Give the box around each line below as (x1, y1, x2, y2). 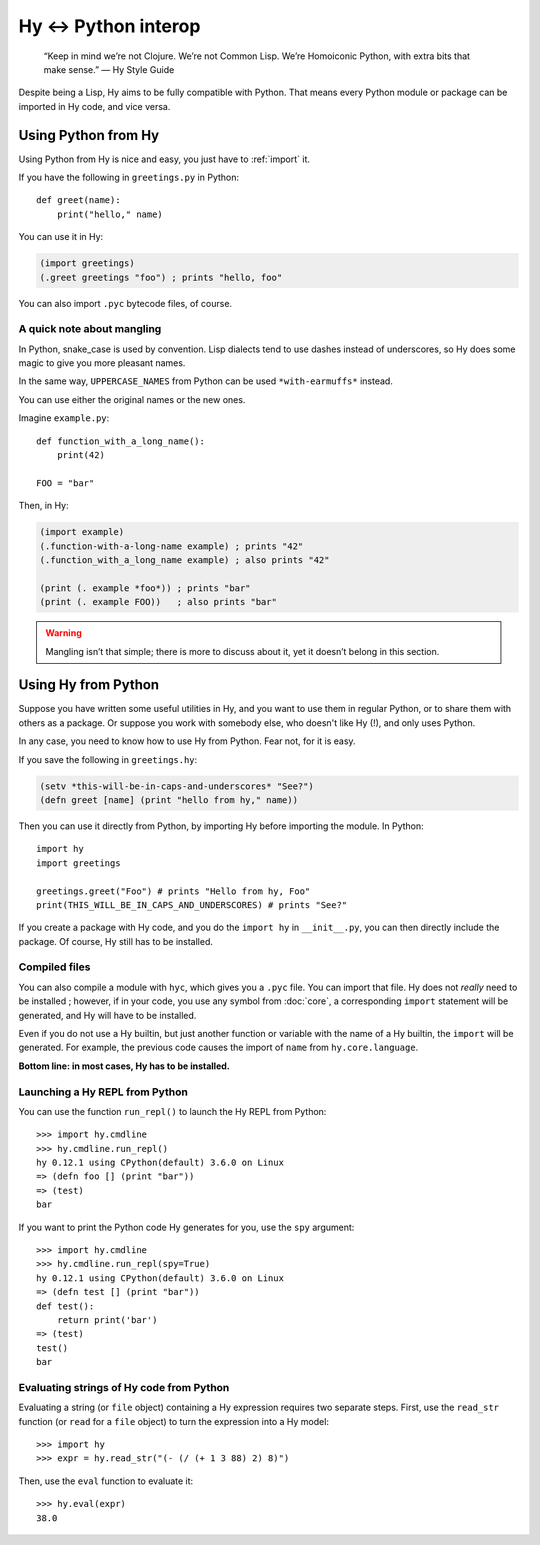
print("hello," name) (56, 208, 164, 220)
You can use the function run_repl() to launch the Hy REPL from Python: (18, 1105, 327, 1117)
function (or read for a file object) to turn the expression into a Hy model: (18, 1415, 330, 1427)
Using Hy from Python (18, 676, 160, 694)
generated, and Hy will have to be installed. (18, 1009, 197, 1021)
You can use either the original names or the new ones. (18, 393, 246, 405)
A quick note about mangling (18, 322, 162, 336)
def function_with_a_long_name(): (36, 435, 205, 447)
